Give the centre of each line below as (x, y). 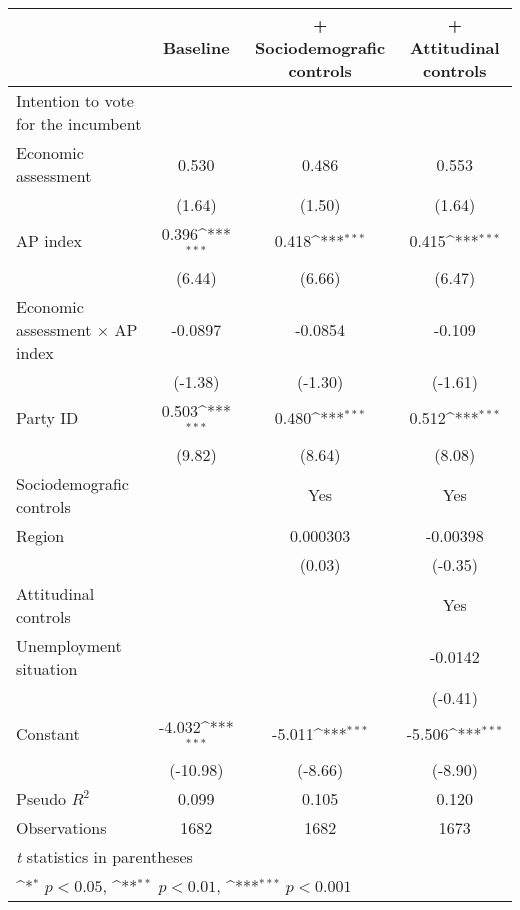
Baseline (196, 47)
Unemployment (69, 645)
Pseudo (41, 799)
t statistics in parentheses (104, 857)
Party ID (47, 418)
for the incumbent (79, 123)
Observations (61, 828)
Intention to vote (75, 100)
